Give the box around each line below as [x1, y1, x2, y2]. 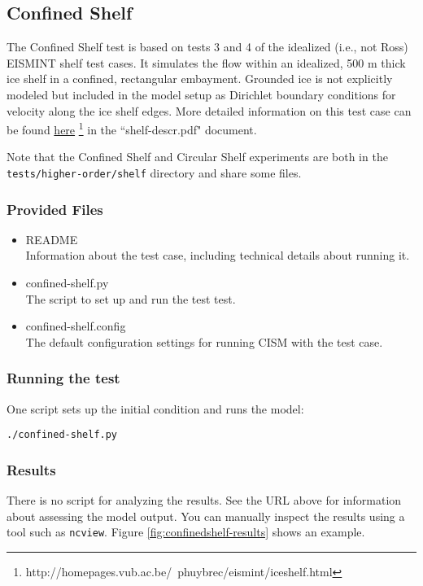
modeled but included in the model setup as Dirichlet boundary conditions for [7, 85, 396, 103]
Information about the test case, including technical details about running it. [25, 247, 410, 264]
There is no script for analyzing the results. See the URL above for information [7, 492, 402, 509]
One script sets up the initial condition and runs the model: [7, 400, 304, 417]
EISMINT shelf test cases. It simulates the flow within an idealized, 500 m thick [7, 54, 406, 71]
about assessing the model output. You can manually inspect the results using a [7, 507, 405, 524]
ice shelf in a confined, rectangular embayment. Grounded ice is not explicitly [7, 70, 393, 87]
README [25, 230, 78, 247]
